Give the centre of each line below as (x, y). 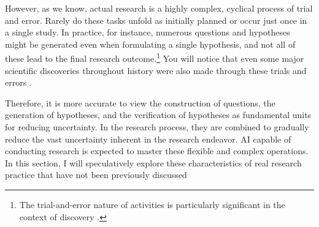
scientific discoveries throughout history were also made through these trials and (156, 70)
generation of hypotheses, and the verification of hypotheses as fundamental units (158, 115)
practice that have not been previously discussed (96, 175)
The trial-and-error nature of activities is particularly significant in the (152, 204)
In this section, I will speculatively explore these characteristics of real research (153, 162)
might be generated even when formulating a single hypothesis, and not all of (150, 44)
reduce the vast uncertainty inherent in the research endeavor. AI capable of (148, 139)
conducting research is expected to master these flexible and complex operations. (157, 151)
